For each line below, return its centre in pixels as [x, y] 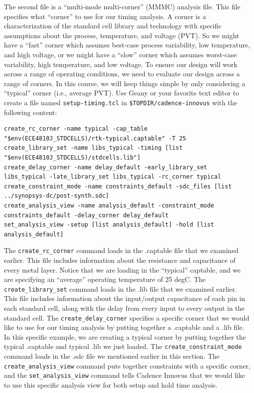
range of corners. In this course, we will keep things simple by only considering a [125, 83]
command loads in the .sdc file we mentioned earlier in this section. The [112, 356]
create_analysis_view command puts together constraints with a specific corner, [127, 365]
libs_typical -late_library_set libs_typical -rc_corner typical [113, 177]
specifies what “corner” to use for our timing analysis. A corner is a [105, 16]
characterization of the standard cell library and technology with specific [113, 26]
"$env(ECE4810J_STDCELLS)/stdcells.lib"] [72, 157]
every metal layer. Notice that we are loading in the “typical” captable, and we [122, 269]
